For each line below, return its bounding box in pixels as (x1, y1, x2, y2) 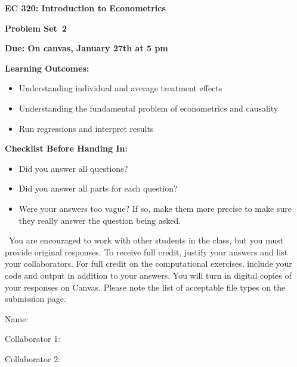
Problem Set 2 (5, 21, 67, 34)
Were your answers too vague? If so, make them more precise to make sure (18, 202, 292, 214)
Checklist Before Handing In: (5, 142, 128, 155)
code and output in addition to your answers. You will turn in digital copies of (5, 269, 292, 281)
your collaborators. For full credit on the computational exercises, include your (5, 257, 292, 270)
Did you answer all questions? (18, 162, 128, 174)
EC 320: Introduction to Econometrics (5, 2, 166, 14)
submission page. (5, 292, 66, 305)
